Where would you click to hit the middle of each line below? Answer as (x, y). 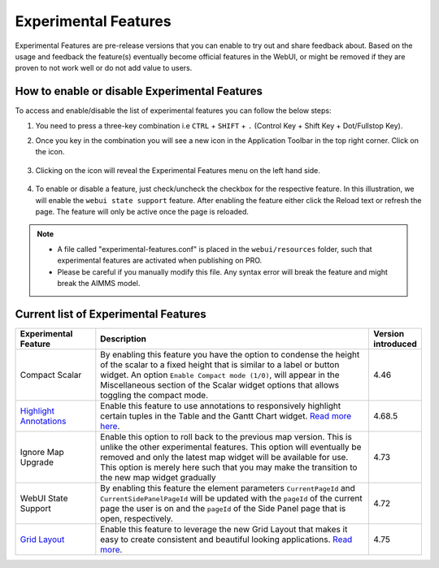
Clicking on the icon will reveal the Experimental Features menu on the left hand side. (178, 170)
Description (123, 339)
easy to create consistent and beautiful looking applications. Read (226, 539)
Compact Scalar (51, 375)
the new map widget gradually (158, 477)
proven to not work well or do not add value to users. (104, 68)
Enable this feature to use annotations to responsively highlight (221, 405)
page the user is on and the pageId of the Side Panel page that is (223, 508)
